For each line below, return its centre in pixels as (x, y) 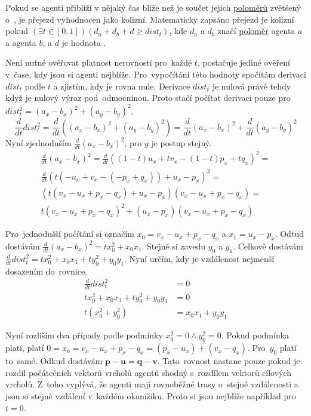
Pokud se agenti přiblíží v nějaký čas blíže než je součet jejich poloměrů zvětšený (153, 7)
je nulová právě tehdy (252, 86)
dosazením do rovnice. (47, 271)
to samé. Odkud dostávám (54, 361)
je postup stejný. (181, 142)
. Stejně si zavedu (174, 246)
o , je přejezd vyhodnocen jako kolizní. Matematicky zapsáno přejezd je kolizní (150, 19)
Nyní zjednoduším (39, 142)
